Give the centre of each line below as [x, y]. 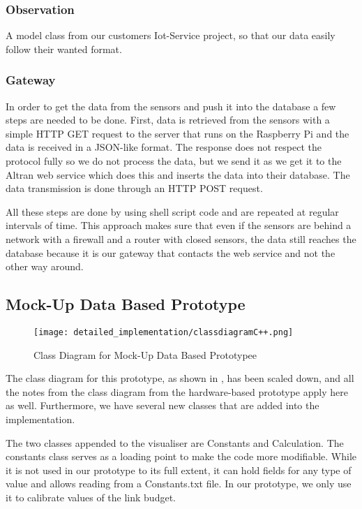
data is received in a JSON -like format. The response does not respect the [164, 147]
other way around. [45, 266]
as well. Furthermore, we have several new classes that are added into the [163, 405]
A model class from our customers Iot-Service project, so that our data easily [171, 35]
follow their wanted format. [64, 49]
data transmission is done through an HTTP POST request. [134, 188]
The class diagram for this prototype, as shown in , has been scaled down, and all [180, 378]
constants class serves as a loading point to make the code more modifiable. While [181, 456]
